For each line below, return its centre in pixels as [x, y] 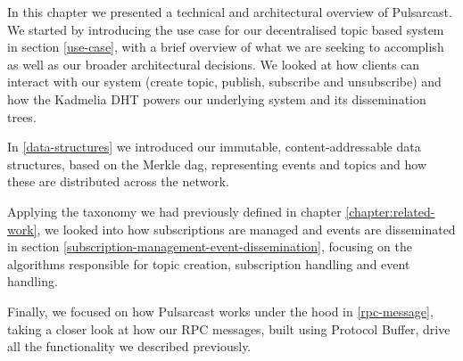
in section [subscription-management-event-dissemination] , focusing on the [210, 246]
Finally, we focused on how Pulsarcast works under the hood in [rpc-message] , [220, 311]
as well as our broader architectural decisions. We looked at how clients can [214, 64]
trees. [22, 116]
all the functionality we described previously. [129, 346]
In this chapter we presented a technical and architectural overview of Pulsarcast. [230, 12]
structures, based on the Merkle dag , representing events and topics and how [217, 164]
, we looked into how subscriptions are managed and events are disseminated [246, 229]
